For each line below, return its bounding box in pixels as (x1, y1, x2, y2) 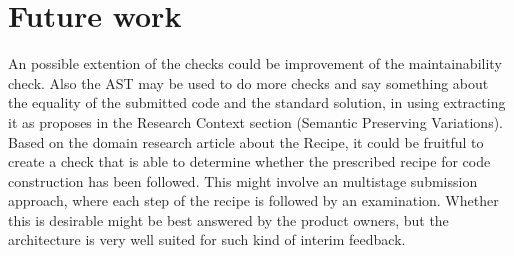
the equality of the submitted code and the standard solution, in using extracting (8, 92, 506, 113)
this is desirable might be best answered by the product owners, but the (8, 209, 449, 230)
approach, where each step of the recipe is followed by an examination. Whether (8, 190, 499, 211)
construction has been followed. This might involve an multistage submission (8, 170, 478, 191)
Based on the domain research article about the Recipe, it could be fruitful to (8, 131, 484, 152)
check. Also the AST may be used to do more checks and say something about (8, 72, 489, 93)
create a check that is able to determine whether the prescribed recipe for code (8, 151, 491, 172)
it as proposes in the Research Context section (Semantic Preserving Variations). (8, 111, 503, 132)
